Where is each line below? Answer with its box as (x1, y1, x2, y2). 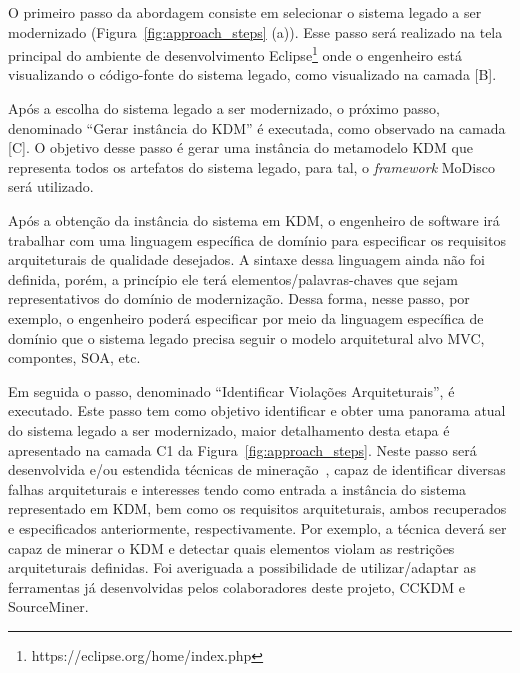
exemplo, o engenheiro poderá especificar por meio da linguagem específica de (8, 307, 484, 328)
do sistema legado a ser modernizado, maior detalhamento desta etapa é (8, 419, 450, 440)
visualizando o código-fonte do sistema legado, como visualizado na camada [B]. (8, 64, 497, 85)
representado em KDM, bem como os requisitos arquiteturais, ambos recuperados (8, 498, 507, 519)
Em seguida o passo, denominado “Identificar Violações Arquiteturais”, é (8, 380, 455, 401)
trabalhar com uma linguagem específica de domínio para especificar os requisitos (8, 229, 506, 250)
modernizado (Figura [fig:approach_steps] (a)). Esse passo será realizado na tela (8, 21, 503, 42)
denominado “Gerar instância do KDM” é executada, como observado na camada (8, 117, 506, 138)
